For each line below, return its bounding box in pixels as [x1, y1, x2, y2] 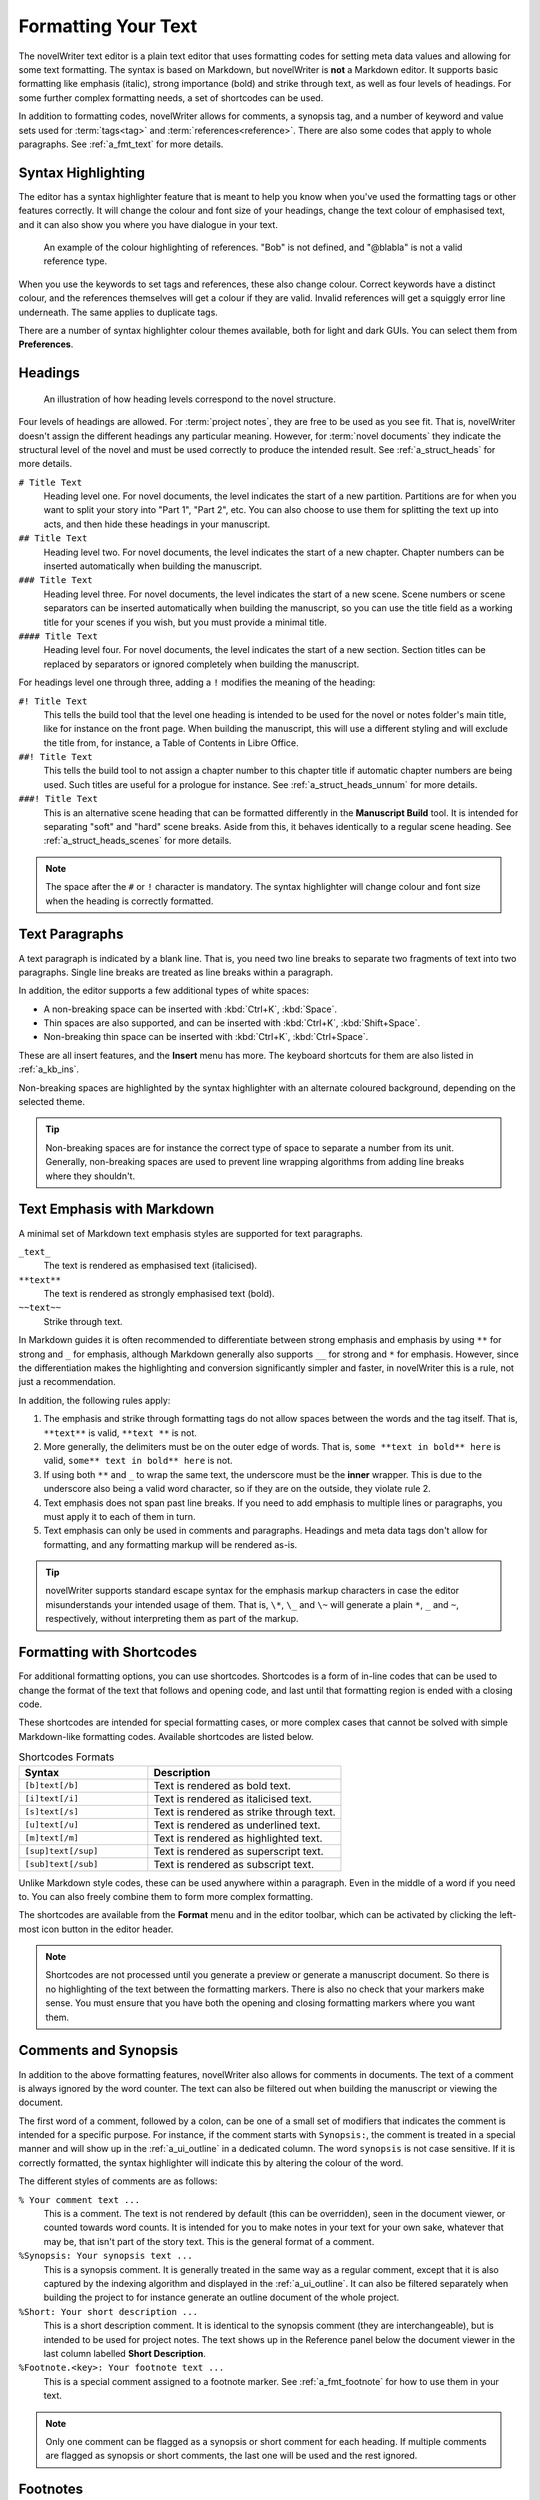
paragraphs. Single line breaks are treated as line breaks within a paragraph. [18, 966, 334, 978]
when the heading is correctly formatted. [45, 895, 214, 907]
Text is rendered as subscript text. [153, 1857, 315, 1871]
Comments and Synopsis [18, 2042, 179, 2059]
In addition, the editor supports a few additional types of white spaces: [18, 985, 310, 997]
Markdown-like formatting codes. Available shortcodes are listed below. [18, 1730, 314, 1742]
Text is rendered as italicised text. [153, 1791, 312, 1805]
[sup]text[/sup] [24, 1846, 99, 1856]
